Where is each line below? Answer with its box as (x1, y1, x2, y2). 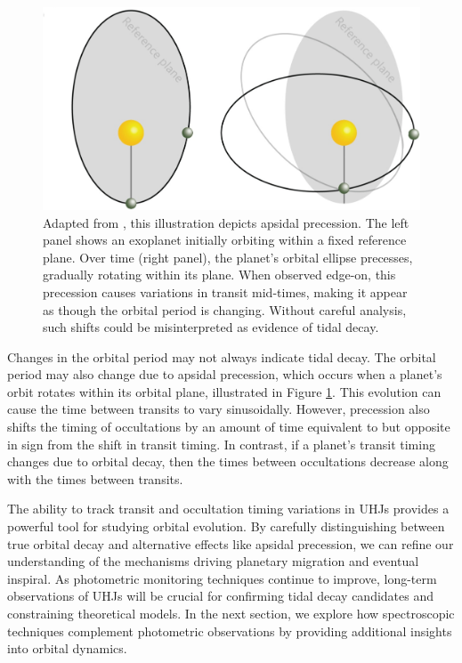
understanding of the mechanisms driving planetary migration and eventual (7, 552, 419, 570)
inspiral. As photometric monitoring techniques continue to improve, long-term (7, 569, 437, 587)
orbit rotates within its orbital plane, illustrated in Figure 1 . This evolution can (7, 382, 442, 400)
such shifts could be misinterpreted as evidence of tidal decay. (43, 318, 379, 336)
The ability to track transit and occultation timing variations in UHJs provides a (7, 499, 450, 518)
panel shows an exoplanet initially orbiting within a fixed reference (43, 230, 407, 249)
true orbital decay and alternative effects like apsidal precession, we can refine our (7, 534, 454, 553)
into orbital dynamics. (7, 639, 127, 658)
